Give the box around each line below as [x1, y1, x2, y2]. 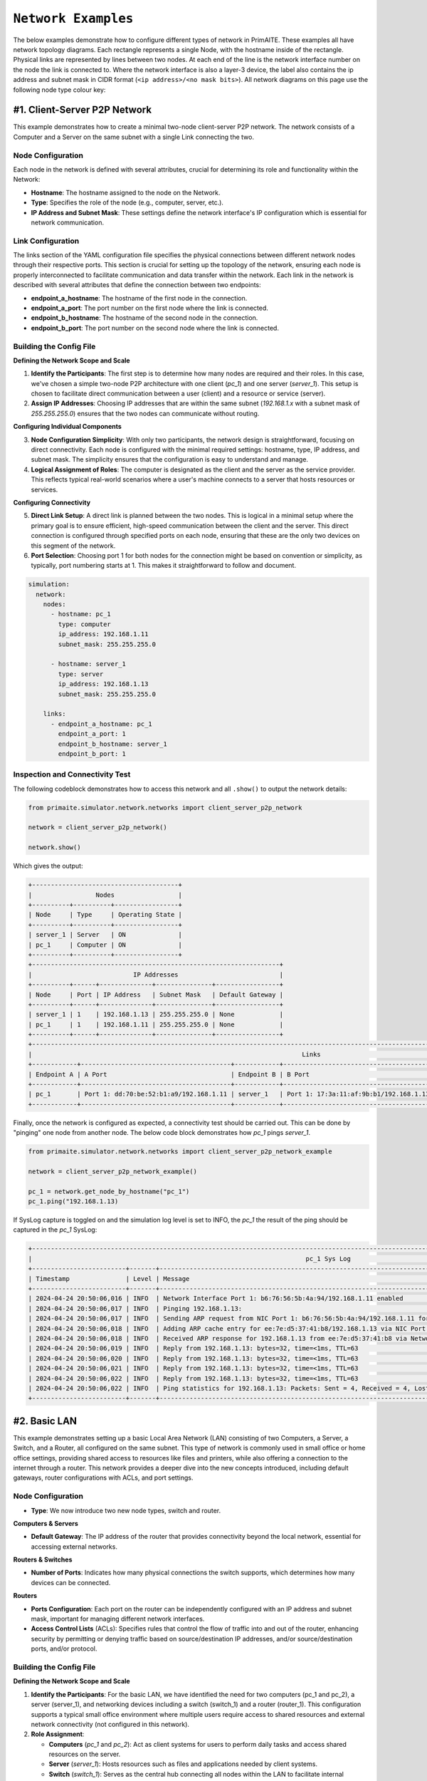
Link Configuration [13, 236, 80, 246]
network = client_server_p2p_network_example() [28, 1167, 197, 1175]
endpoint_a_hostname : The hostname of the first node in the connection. [31, 294, 248, 302]
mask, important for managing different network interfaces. [31, 1614, 205, 1624]
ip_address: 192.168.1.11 [58, 630, 149, 638]
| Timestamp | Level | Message [28, 1274, 190, 1282]
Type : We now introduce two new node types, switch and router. [31, 1506, 221, 1515]
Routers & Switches [13, 1555, 73, 1564]
